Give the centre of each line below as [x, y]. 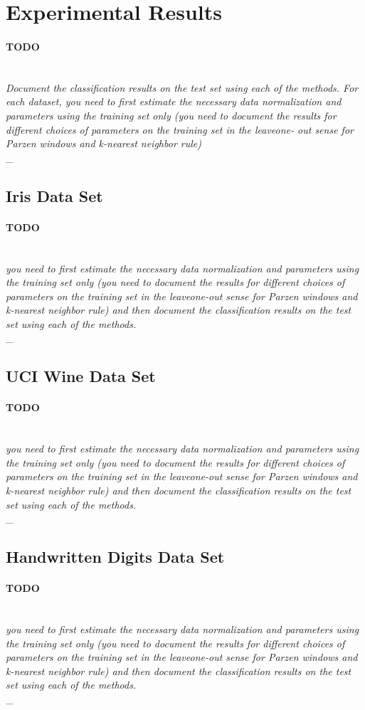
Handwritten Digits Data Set [115, 557]
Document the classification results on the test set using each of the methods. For [182, 87]
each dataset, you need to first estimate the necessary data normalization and [174, 101]
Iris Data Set [54, 195]
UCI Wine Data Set [81, 376]
